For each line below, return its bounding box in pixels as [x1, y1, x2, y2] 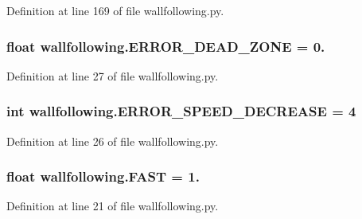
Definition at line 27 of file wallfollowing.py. [6, 67, 219, 84]
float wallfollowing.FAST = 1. [6, 166, 200, 186]
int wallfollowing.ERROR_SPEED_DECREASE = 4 [6, 101, 356, 121]
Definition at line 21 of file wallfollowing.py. [6, 197, 219, 214]
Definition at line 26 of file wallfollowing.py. [6, 132, 219, 149]
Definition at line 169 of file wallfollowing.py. [6, 2, 224, 18]
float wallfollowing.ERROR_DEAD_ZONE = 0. [6, 36, 325, 56]
